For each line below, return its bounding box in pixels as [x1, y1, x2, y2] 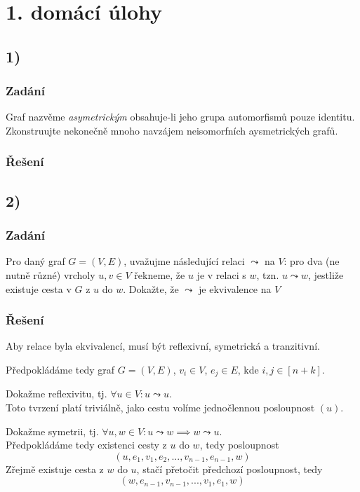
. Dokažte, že [123, 281, 179, 296]
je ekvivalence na [199, 281, 272, 296]
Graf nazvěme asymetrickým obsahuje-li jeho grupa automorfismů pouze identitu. [6, 109, 355, 124]
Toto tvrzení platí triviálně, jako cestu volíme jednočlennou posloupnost [6, 400, 315, 415]
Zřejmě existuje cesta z [6, 461, 104, 476]
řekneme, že [134, 268, 185, 282]
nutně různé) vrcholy [6, 268, 95, 282]
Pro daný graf [6, 254, 65, 268]
